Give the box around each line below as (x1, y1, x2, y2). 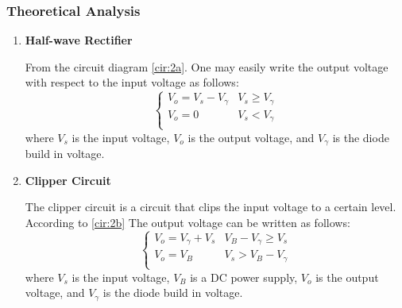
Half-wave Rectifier (25, 32, 133, 48)
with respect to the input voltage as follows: (25, 74, 239, 90)
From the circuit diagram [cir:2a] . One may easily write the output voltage (25, 58, 388, 75)
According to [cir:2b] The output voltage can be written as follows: (25, 214, 350, 230)
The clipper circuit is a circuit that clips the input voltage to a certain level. (25, 198, 396, 215)
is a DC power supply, (190, 268, 298, 285)
